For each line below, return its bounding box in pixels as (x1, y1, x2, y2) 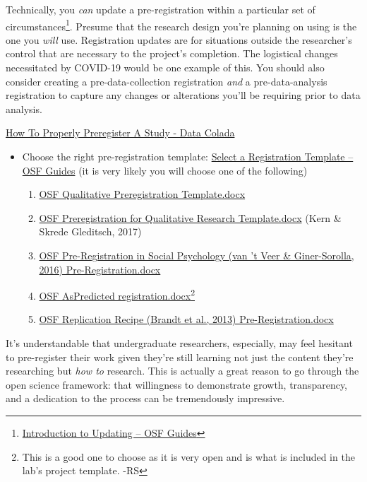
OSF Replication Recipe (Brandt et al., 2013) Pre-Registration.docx (39, 312, 334, 327)
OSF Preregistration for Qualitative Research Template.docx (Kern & (39, 210, 342, 225)
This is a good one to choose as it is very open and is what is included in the (22, 449, 355, 464)
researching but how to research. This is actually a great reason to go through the (6, 363, 359, 378)
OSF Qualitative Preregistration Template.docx (39, 187, 246, 201)
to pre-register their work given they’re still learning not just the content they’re (6, 349, 354, 364)
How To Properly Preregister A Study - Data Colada (6, 125, 235, 140)
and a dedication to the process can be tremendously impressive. (6, 391, 285, 406)
